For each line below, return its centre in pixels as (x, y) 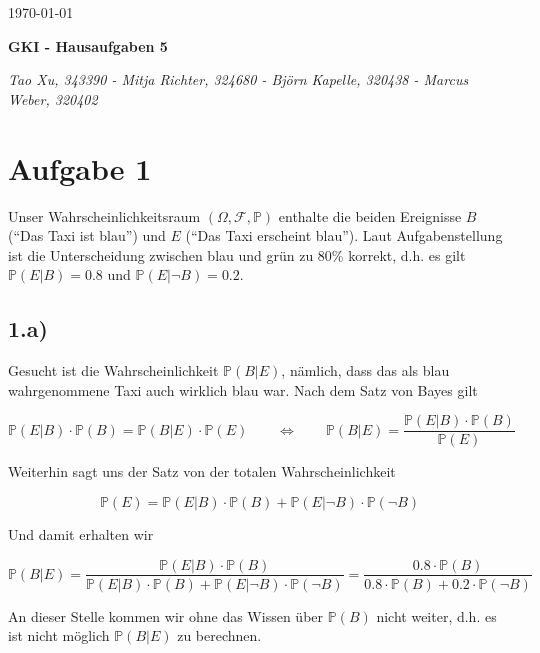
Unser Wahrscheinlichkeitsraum (104, 215)
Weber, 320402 (53, 98)
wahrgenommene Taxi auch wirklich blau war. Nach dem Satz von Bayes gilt (243, 389)
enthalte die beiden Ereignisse (370, 215)
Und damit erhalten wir (81, 533)
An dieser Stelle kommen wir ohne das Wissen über (166, 615)
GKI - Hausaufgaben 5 (88, 45)
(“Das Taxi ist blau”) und (87, 235)
